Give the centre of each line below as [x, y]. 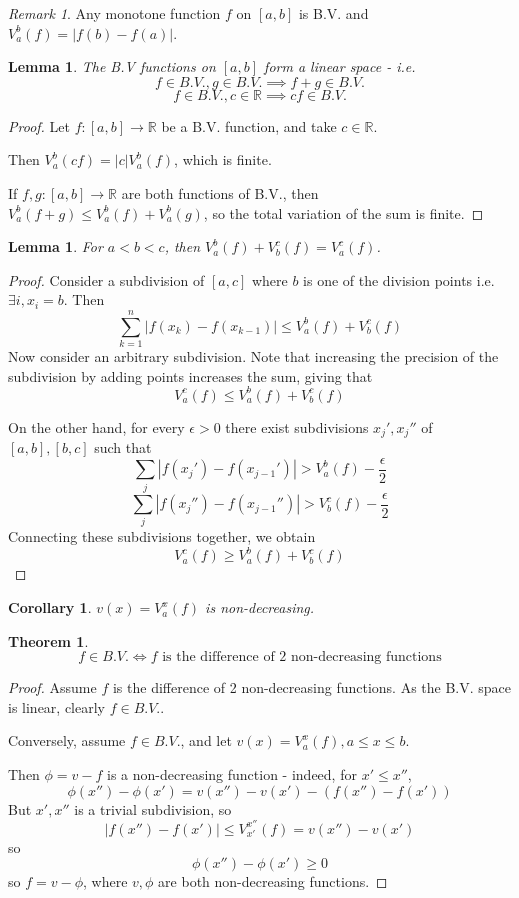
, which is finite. [223, 159]
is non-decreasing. [260, 607]
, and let [206, 740]
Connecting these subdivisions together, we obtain [162, 536]
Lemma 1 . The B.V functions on [112, 66]
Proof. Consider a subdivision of [106, 279]
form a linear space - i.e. [340, 66]
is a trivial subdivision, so [153, 808]
